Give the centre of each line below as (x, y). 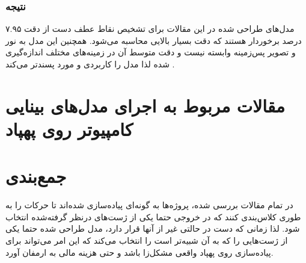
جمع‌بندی (36, 176)
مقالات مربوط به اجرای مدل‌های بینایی (145, 105)
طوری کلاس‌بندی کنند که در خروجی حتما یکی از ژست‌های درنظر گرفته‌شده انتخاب (153, 216)
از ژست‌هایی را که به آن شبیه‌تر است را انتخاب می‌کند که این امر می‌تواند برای (147, 240)
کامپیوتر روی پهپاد (69, 128)
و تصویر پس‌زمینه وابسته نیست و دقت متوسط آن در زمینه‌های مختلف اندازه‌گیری (151, 52)
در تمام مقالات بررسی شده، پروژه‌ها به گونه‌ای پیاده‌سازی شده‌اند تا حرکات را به (149, 205)
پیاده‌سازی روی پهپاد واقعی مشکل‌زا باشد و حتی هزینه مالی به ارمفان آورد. (139, 252)
